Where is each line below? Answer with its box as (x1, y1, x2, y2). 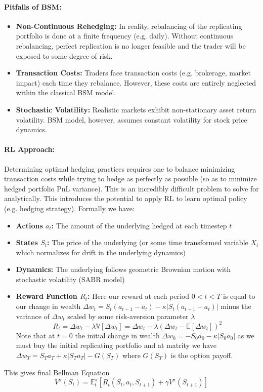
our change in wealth (16, 301, 81, 311)
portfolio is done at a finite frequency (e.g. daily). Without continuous (16, 30, 234, 41)
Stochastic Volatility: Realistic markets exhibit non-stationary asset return (16, 104, 256, 114)
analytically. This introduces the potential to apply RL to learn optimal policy (4, 193, 247, 204)
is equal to (223, 291, 255, 301)
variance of (16, 310, 50, 321)
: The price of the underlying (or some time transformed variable (47, 237, 248, 248)
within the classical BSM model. (16, 87, 116, 98)
